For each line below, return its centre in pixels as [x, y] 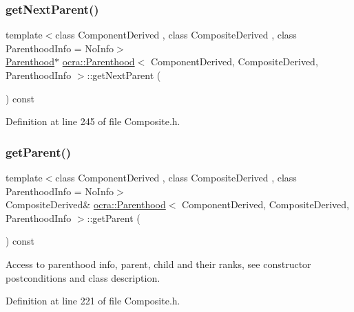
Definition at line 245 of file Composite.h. [93, 121]
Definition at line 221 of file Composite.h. [93, 301]
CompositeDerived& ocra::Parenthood [86, 204]
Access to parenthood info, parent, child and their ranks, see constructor [158, 264]
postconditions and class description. [83, 277]
